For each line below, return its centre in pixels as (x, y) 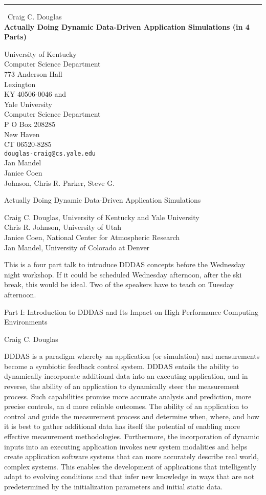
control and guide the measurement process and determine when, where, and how (132, 416)
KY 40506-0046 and (35, 94)
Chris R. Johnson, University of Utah (63, 227)
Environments (26, 322)
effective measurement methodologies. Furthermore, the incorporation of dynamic (132, 436)
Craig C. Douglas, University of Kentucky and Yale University (102, 217)
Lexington (20, 84)
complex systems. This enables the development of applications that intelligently (130, 466)
